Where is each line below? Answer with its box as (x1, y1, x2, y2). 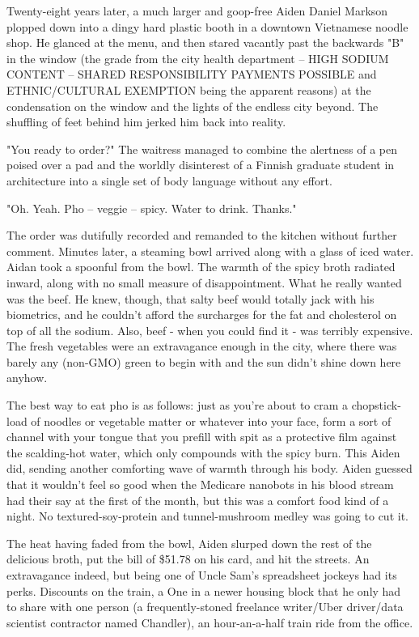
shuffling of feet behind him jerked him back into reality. (6, 113, 286, 130)
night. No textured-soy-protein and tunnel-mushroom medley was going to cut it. (6, 507, 408, 524)
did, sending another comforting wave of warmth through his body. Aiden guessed (6, 460, 413, 477)
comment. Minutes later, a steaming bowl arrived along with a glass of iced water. (6, 242, 414, 259)
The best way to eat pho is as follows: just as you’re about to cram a (6, 397, 349, 414)
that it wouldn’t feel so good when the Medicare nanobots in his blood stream (6, 476, 394, 493)
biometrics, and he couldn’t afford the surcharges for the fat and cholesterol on (6, 306, 397, 323)
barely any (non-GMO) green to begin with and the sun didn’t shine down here (6, 353, 401, 370)
